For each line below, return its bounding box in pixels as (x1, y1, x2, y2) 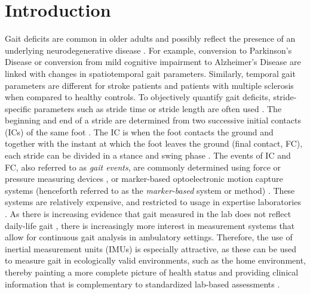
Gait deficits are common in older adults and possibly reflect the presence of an (5, 32, 296, 45)
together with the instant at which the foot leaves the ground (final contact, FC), (5, 137, 303, 150)
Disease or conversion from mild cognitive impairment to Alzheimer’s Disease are (5, 55, 301, 68)
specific (5, 102, 32, 114)
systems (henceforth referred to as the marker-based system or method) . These (5, 184, 295, 196)
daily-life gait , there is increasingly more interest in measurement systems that (5, 219, 295, 231)
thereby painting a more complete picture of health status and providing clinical (5, 266, 299, 278)
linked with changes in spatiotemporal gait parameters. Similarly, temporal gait (5, 67, 296, 79)
